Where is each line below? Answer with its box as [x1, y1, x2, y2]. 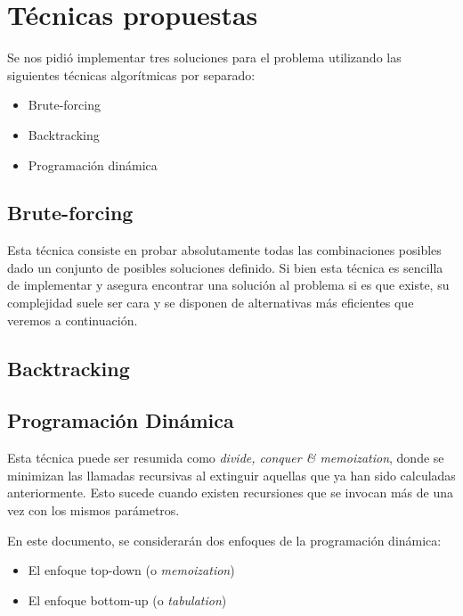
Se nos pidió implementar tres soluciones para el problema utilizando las [7, 48, 402, 67]
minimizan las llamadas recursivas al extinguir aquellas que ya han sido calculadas [7, 465, 456, 484]
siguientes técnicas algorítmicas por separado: [7, 65, 256, 84]
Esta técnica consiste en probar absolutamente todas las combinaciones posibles [7, 241, 442, 259]
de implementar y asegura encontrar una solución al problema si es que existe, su [7, 275, 450, 294]
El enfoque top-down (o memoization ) [28, 561, 235, 579]
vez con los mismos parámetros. [7, 501, 180, 520]
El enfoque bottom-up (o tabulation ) [28, 590, 227, 609]
